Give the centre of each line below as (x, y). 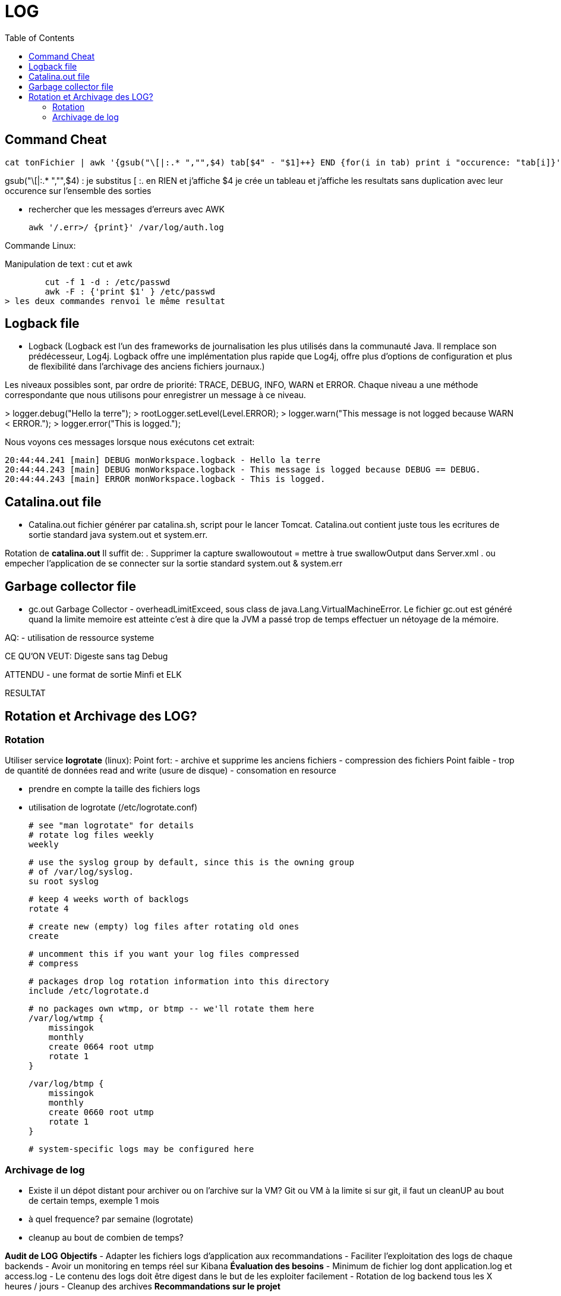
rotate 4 (49, 909)
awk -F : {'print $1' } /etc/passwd (130, 291)
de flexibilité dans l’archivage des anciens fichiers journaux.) (147, 367)
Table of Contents (40, 37)
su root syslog (64, 882)
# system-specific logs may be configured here (141, 1149)
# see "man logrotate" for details (111, 826)
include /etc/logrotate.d (89, 991)
